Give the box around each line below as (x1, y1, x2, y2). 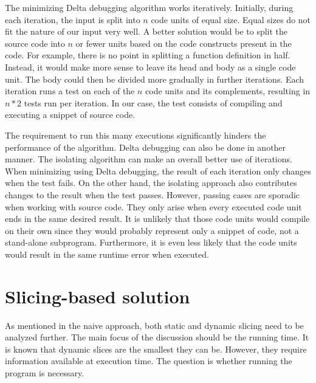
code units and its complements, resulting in (145, 85, 311, 97)
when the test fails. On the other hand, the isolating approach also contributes (5, 176, 297, 189)
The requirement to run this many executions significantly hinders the (5, 128, 266, 141)
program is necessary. (5, 366, 84, 379)
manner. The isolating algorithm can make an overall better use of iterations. (5, 153, 292, 165)
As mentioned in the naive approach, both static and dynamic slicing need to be (5, 319, 304, 331)
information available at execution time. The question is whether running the (5, 354, 292, 367)
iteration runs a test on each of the (5, 85, 135, 97)
